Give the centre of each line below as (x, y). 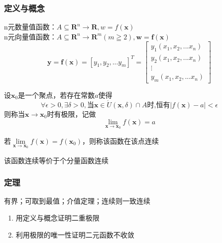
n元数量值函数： (30, 27)
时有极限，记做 (71, 114)
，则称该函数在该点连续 (121, 140)
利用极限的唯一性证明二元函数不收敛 (75, 234)
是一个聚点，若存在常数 (56, 95)
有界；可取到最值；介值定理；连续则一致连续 (77, 201)
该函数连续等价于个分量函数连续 (56, 160)
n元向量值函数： (30, 36)
